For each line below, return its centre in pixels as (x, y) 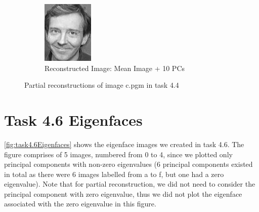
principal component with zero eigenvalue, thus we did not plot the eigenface (123, 193)
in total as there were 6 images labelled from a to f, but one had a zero (114, 174)
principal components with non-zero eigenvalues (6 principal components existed (128, 164)
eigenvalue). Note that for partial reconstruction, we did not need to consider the (130, 184)
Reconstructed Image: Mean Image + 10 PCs (115, 68)
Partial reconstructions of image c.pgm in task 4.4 (102, 85)
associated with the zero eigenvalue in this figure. (80, 204)
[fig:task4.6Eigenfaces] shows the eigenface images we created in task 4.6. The (124, 144)
